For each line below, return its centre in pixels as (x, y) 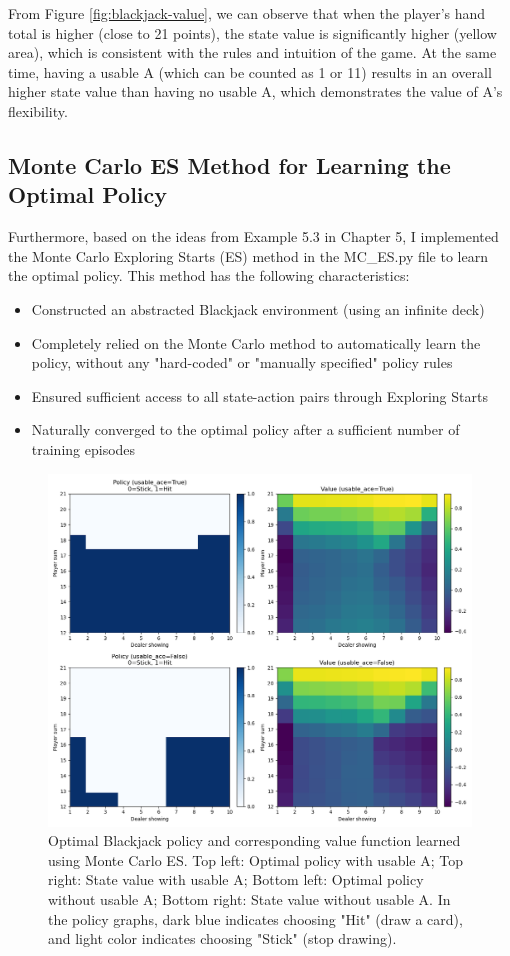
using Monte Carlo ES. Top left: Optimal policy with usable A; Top (255, 859)
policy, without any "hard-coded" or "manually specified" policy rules (242, 362)
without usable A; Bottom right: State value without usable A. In (249, 899)
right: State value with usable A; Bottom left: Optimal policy (236, 879)
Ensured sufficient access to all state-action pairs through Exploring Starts (259, 395)
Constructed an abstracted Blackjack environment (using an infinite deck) (258, 308)
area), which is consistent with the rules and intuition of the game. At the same (252, 52)
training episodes (83, 448)
